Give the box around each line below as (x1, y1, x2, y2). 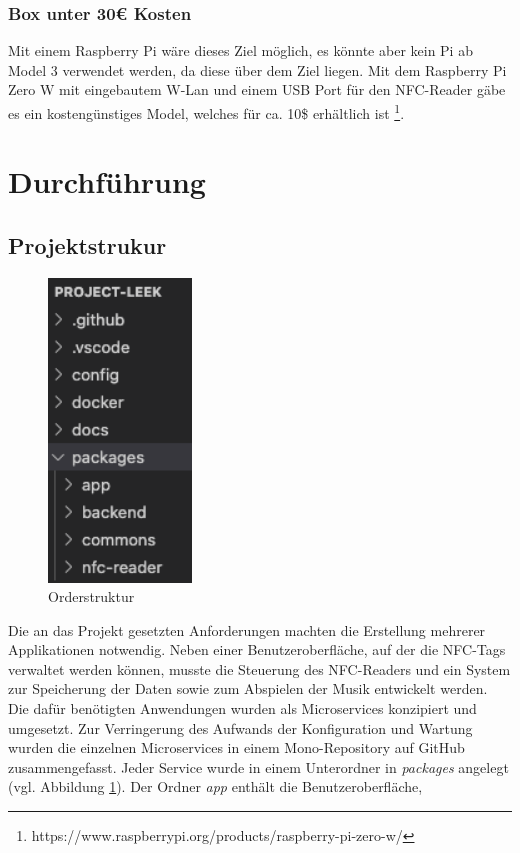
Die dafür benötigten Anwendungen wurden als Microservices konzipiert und (8, 698, 477, 719)
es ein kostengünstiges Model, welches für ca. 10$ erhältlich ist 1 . (8, 100, 405, 123)
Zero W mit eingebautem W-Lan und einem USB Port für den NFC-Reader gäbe (8, 79, 506, 100)
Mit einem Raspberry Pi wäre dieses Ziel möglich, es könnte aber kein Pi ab (8, 40, 473, 61)
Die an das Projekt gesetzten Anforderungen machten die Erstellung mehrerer (8, 619, 486, 640)
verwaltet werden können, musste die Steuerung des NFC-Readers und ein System (8, 658, 511, 679)
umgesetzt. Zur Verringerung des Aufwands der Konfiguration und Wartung (8, 717, 473, 738)
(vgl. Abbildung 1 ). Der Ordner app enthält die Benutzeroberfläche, (8, 776, 423, 797)
